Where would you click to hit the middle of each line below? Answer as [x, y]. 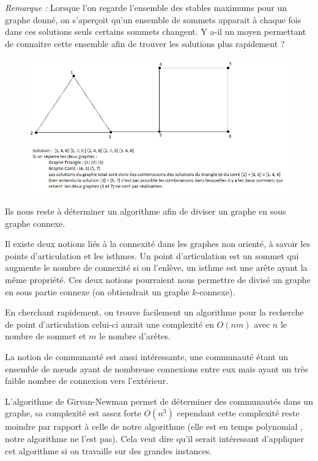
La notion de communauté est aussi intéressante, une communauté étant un [146, 356]
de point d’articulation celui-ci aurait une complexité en [109, 324]
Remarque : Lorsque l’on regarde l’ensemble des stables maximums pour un [146, 7]
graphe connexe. [35, 223]
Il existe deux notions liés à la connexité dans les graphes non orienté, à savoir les [158, 244]
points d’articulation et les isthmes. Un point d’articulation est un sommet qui [152, 255]
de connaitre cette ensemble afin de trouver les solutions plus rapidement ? [145, 43]
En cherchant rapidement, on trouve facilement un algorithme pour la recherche [154, 312]
